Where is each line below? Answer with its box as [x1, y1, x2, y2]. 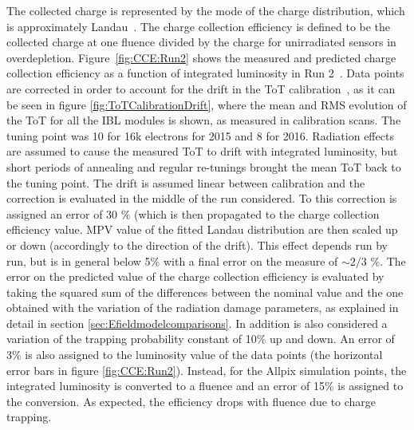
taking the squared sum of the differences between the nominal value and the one [6, 283, 404, 300]
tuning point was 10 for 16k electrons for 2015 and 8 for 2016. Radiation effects [6, 127, 394, 144]
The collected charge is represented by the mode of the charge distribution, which [6, 2, 405, 18]
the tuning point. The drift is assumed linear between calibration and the [6, 174, 365, 191]
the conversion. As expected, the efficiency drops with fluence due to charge [6, 393, 377, 409]
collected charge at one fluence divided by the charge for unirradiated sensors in [6, 34, 396, 50]
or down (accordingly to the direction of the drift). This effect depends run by [6, 236, 388, 253]
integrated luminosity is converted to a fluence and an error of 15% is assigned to [6, 377, 404, 394]
